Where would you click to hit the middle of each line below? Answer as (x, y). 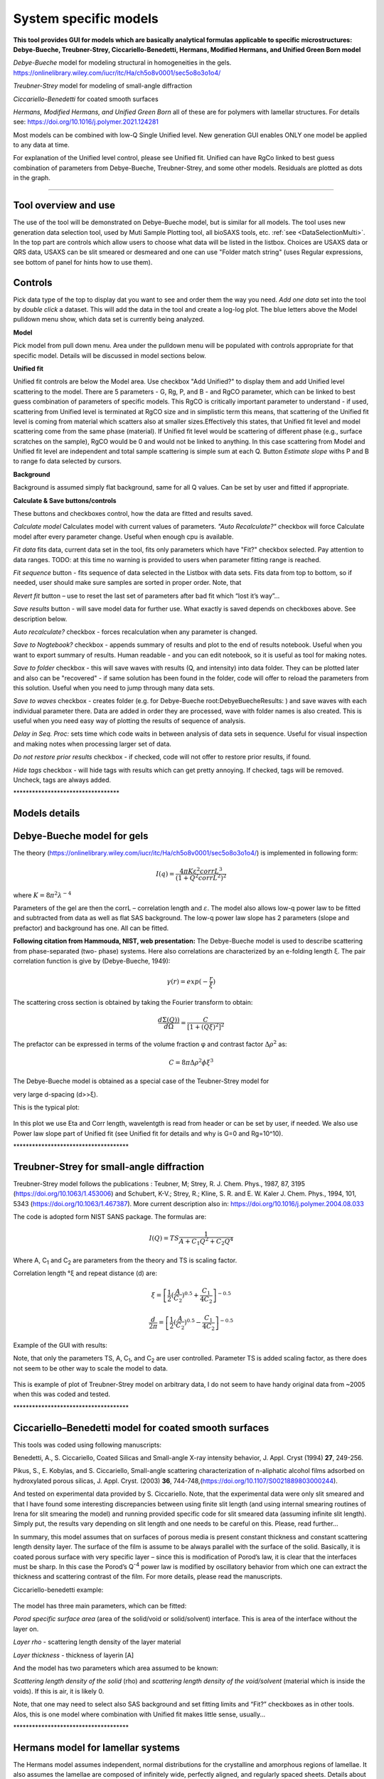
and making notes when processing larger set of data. (92, 744)
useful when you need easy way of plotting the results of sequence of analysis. (129, 721)
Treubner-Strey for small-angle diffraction (109, 1167)
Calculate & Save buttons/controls (65, 500)
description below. (40, 618)
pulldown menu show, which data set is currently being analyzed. (109, 320)
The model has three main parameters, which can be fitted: (100, 1606)
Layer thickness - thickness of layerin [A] (74, 1655)
